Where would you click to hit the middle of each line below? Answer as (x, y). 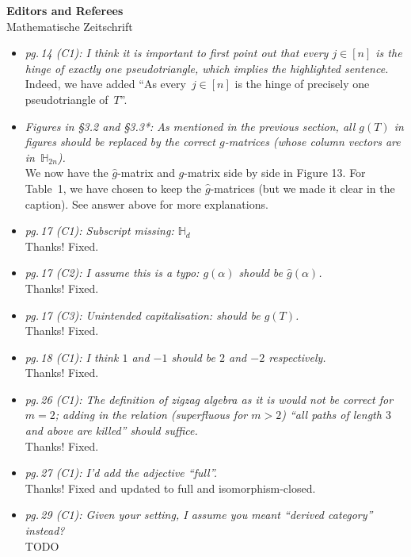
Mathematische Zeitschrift (70, 26)
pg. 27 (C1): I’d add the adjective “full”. (121, 472)
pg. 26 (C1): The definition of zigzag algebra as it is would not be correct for (209, 399)
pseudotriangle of (67, 99)
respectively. (297, 357)
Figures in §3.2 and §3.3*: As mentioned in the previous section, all (190, 126)
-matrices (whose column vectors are (312, 142)
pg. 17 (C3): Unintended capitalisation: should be (143, 315)
